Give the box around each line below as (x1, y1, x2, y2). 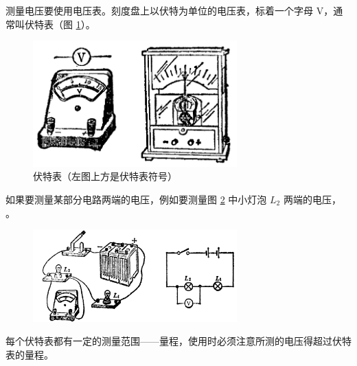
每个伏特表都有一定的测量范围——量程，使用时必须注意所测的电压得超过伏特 (5, 334, 352, 348)
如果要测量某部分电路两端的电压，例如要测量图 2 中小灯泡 (5, 192, 267, 206)
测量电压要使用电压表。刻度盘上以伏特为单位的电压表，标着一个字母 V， (5, 3, 334, 17)
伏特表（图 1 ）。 (24, 16, 95, 31)
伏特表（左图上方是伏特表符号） (33, 169, 177, 183)
